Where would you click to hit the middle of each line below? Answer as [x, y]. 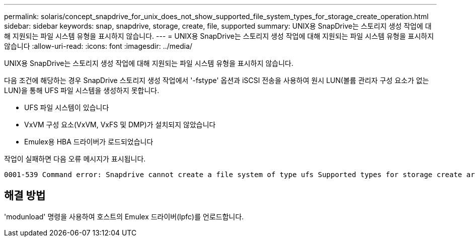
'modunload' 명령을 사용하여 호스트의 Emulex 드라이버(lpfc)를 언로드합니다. [124, 216]
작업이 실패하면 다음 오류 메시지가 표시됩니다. [75, 159]
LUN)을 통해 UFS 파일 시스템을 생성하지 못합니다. [82, 90]
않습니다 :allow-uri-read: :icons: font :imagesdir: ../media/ [98, 46]
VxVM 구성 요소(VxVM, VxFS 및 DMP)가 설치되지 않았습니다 [120, 125]
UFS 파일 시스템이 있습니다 [67, 107]
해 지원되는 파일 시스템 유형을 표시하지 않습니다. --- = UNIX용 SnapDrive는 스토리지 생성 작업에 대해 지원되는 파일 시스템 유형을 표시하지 [219, 36]
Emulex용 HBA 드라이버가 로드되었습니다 [89, 142]
